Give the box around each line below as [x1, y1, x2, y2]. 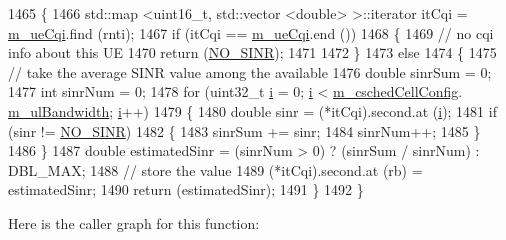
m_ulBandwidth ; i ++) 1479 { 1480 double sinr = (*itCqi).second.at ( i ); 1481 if [8, 100, 497, 121]
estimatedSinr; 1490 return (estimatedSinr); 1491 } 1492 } [8, 179, 364, 200]
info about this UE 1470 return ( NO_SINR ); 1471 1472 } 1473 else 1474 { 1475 [8, 42, 497, 63]
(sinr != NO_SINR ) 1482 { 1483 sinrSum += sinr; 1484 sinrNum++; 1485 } [8, 120, 481, 141]
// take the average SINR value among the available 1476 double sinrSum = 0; [8, 61, 492, 82]
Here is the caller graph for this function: [8, 212, 260, 233]
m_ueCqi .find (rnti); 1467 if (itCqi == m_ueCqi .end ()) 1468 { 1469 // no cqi [8, 22, 494, 43]
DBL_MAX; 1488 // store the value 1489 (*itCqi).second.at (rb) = [8, 159, 423, 180]
